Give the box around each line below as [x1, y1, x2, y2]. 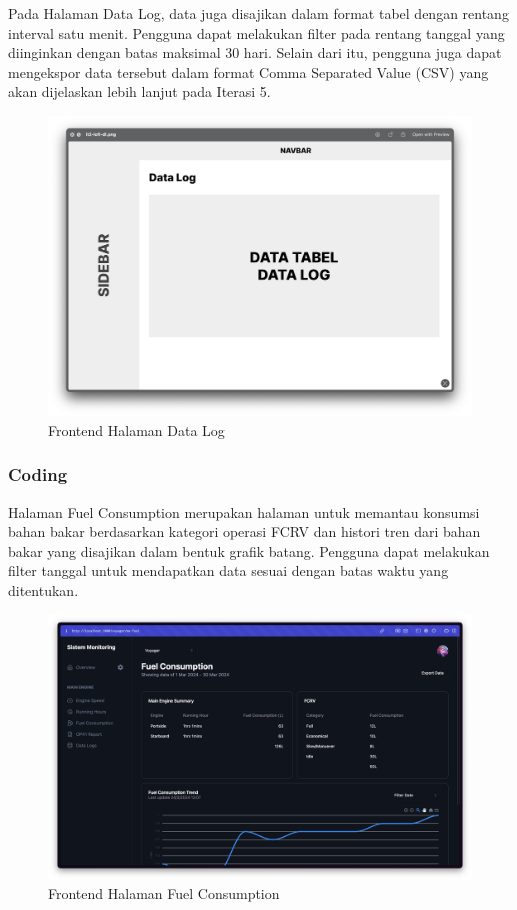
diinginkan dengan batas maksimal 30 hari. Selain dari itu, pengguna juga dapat [8, 42, 502, 63]
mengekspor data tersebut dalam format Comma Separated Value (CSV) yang [8, 61, 489, 82]
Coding [8, 462, 68, 487]
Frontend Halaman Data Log [48, 419, 225, 440]
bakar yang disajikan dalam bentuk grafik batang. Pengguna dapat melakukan [8, 540, 490, 561]
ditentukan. [8, 579, 79, 600]
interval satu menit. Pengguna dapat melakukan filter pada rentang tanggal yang [8, 22, 505, 43]
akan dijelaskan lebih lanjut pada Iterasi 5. [8, 81, 271, 102]
